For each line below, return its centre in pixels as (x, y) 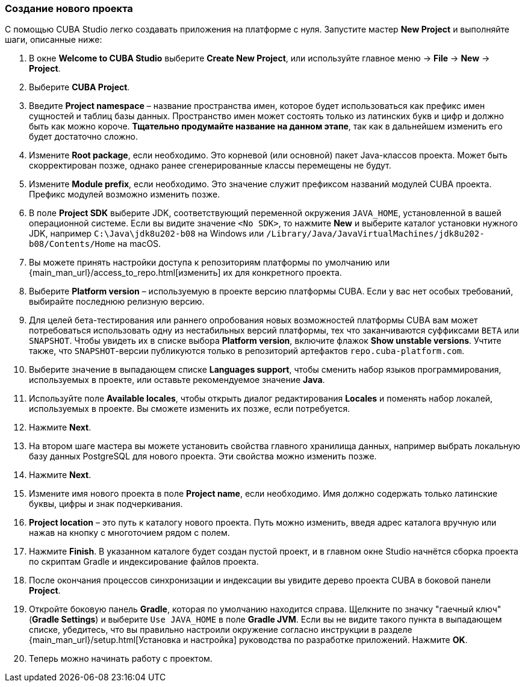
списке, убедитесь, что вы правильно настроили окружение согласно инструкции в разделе (221, 630)
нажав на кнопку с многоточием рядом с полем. (129, 533)
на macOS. (139, 244)
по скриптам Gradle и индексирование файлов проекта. (144, 562)
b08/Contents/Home (72, 244)
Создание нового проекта (69, 8)
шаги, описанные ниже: (54, 40)
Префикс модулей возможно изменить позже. (125, 194)
